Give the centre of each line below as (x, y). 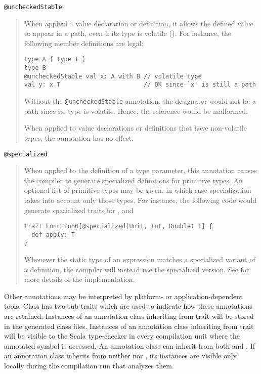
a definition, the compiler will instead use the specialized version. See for (137, 269)
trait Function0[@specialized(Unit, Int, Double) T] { (118, 226)
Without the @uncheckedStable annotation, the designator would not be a (140, 101)
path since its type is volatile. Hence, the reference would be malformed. (136, 111)
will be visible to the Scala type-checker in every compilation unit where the (122, 336)
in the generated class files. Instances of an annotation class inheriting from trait (129, 326)
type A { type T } (55, 59)
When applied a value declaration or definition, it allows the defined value (139, 23)
